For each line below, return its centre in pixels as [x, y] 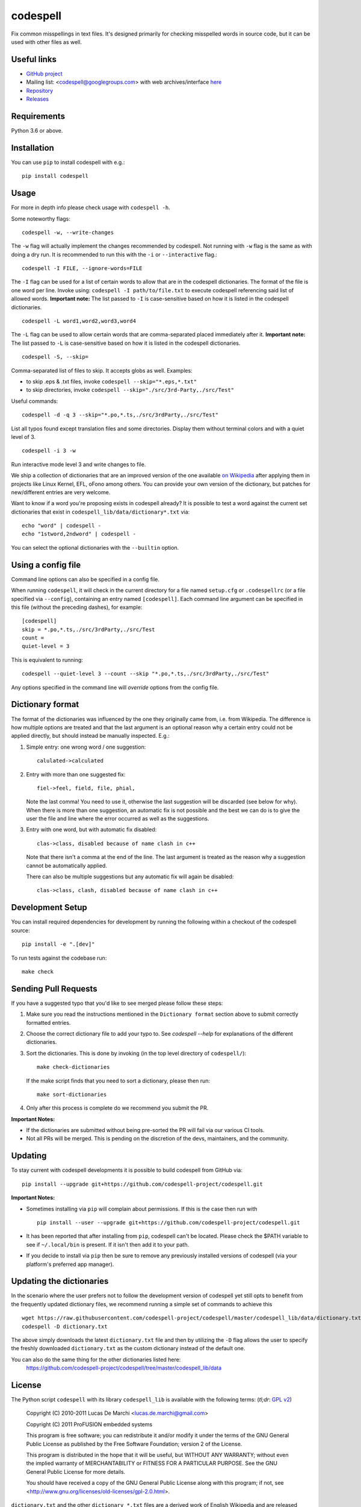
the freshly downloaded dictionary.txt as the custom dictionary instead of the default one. [128, 1348]
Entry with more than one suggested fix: [76, 774]
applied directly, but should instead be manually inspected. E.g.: [90, 736]
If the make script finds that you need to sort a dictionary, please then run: [118, 1081]
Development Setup [49, 908]
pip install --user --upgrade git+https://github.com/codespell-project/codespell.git [168, 1222]
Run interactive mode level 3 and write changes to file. [79, 464]
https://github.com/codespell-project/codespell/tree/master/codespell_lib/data [124, 1368]
